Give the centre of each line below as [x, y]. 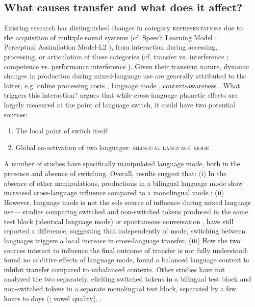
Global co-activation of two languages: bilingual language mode [112, 147]
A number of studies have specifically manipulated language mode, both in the [122, 164]
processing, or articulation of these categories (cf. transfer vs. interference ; [116, 56]
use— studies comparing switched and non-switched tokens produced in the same [126, 212]
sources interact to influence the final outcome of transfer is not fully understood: [126, 250]
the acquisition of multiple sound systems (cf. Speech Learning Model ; [111, 37]
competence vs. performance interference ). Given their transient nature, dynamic [127, 66]
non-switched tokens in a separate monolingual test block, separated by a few [120, 289]
